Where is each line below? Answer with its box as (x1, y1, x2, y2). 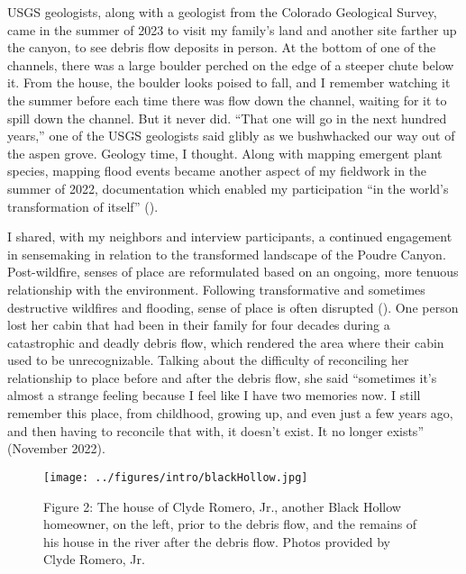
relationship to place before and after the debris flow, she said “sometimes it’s (7, 368, 437, 387)
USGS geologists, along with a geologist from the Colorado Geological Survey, (7, 3, 437, 21)
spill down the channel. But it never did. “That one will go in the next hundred (7, 108, 447, 127)
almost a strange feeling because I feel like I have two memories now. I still (7, 386, 421, 405)
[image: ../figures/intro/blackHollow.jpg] (43, 470, 308, 484)
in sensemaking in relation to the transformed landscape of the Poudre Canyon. (7, 244, 446, 263)
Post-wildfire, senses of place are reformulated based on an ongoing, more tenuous (7, 262, 459, 281)
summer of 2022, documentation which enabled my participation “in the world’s (7, 178, 449, 197)
